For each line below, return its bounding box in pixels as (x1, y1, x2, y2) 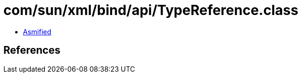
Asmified (23, 27, 52, 36)
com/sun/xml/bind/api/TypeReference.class (3, 2, 299, 18)
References (3, 44, 60, 57)
